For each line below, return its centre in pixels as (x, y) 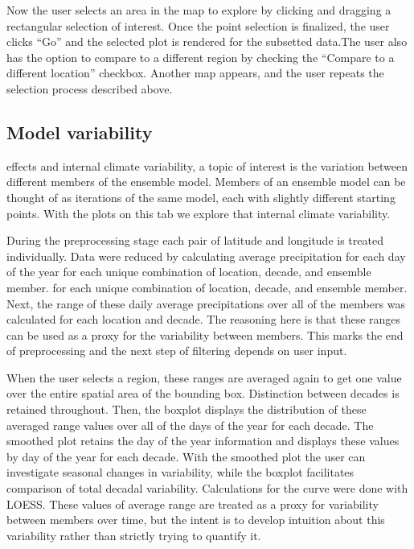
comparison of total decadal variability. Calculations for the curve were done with (207, 488)
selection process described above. (90, 88)
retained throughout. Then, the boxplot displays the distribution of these (187, 409)
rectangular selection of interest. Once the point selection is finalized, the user (198, 25)
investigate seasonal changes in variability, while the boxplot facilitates (180, 472)
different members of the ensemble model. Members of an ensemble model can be (206, 182)
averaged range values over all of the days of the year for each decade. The (190, 425)
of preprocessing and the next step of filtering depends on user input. (177, 351)
